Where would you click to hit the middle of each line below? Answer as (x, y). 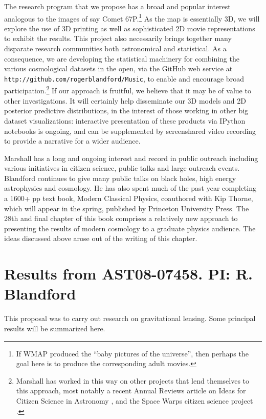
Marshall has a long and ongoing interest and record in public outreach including (131, 158)
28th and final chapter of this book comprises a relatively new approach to (121, 218)
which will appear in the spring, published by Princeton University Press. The (127, 208)
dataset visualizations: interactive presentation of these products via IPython (125, 120)
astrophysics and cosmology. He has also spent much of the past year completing (130, 188)
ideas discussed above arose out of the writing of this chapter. (101, 238)
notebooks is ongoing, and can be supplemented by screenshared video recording (130, 131)
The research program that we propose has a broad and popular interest (117, 6)
